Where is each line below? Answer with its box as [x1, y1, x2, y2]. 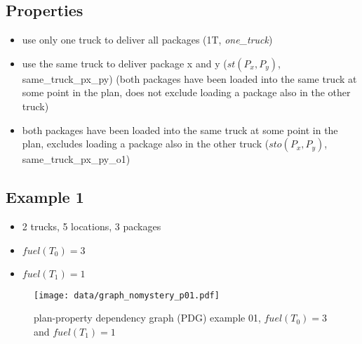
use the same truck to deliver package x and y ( [22, 55, 227, 70]
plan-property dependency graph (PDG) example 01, [34, 310, 261, 325]
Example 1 [6, 186, 84, 208]
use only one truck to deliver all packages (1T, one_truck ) [22, 32, 273, 47]
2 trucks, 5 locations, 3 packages [22, 218, 161, 233]
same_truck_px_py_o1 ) [22, 152, 130, 166]
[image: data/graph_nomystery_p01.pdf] [34, 290, 220, 300]
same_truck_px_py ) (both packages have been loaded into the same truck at [22, 71, 357, 86]
